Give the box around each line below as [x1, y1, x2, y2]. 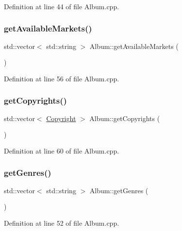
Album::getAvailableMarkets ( [89, 41, 179, 51]
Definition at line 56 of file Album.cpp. [4, 74, 119, 83]
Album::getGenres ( [89, 185, 149, 195]
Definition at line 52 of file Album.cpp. [4, 218, 119, 228]
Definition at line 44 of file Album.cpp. [4, 1, 119, 11]
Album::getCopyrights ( [89, 113, 160, 123]
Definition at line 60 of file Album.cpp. [4, 146, 119, 155]
